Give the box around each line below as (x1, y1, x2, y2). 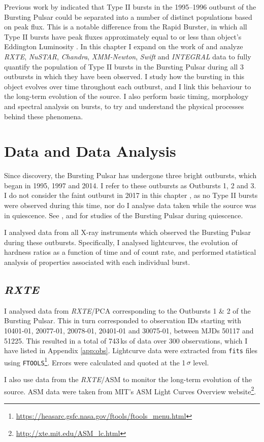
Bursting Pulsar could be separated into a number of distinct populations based (4, 11, 252, 22)
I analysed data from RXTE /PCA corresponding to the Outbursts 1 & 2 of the (4, 305, 251, 316)
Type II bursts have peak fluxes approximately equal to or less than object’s (4, 31, 242, 42)
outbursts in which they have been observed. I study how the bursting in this (4, 71, 245, 82)
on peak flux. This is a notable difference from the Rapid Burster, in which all (4, 21, 247, 32)
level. (193, 357, 209, 367)
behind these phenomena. (4, 111, 83, 121)
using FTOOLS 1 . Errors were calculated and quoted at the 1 (4, 355, 186, 367)
